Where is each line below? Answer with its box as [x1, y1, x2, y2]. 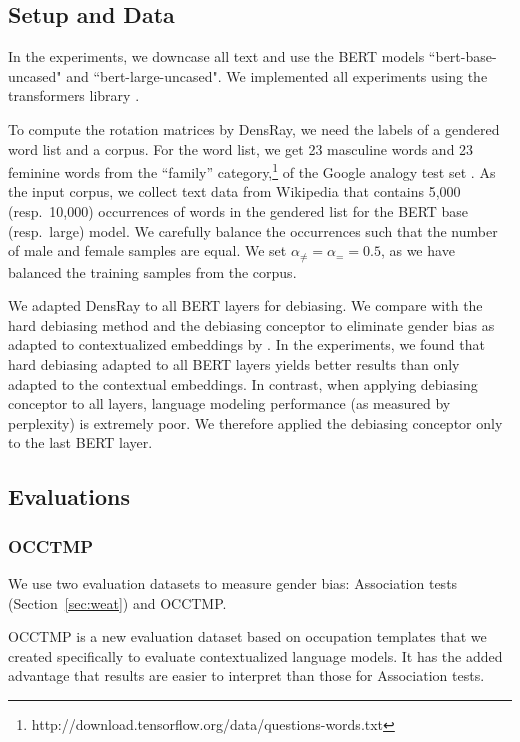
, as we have [380, 240, 455, 261]
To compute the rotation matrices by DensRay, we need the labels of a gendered [8, 118, 500, 139]
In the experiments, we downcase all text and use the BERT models [8, 46, 425, 67]
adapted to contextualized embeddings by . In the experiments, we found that [8, 334, 485, 355]
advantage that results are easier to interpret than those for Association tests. [8, 665, 485, 686]
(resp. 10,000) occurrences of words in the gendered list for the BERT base [8, 201, 469, 222]
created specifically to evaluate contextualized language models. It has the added [8, 645, 503, 666]
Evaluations [8, 481, 130, 512]
